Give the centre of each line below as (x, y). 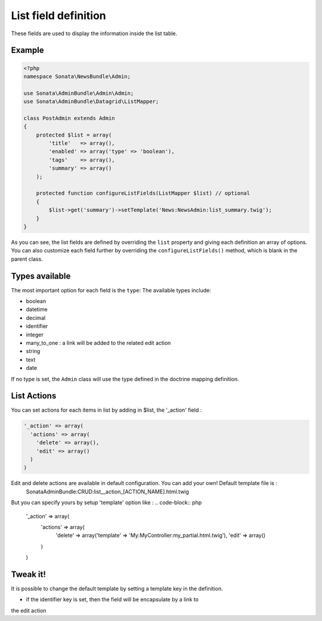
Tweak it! (28, 574)
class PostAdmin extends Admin (69, 118)
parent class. (27, 259)
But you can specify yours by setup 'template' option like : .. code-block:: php (106, 503)
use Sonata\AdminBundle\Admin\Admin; (79, 93)
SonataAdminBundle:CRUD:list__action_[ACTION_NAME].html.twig (107, 492)
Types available (41, 276)
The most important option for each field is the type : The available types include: (111, 290)
